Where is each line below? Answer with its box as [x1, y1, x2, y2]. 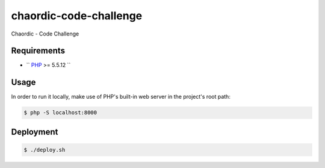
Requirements [11, 46, 66, 56]
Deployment [11, 126, 58, 137]
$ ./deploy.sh [23, 146, 66, 153]
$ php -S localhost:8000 [23, 109, 97, 116]
